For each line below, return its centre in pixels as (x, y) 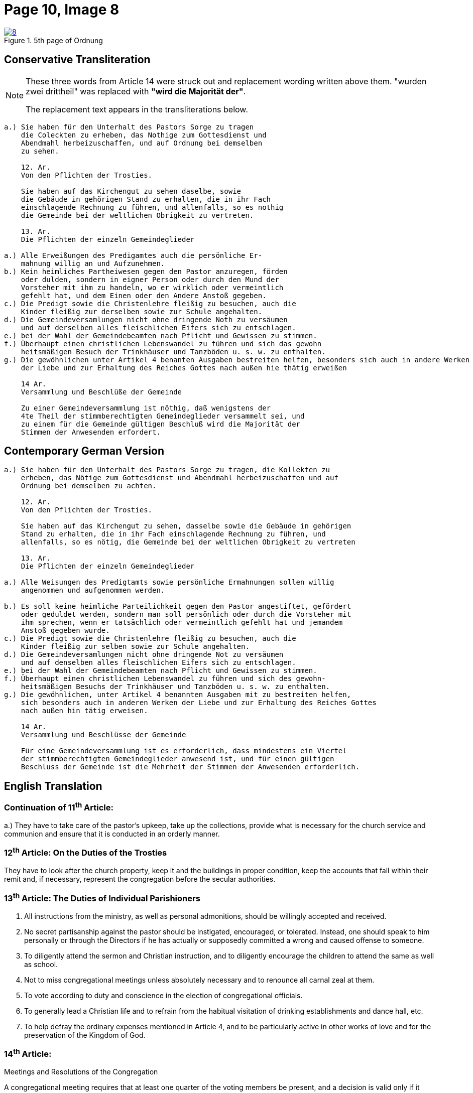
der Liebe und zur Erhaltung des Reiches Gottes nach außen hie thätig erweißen (184, 368)
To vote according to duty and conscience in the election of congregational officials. (163, 995)
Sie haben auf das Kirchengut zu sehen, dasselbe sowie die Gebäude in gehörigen (186, 526)
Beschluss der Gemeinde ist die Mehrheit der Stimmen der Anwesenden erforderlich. (190, 767)
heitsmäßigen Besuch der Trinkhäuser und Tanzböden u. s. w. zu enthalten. (173, 352)
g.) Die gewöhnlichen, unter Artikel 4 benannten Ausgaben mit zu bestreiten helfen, (178, 695)
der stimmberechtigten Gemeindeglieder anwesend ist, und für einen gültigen (178, 759)
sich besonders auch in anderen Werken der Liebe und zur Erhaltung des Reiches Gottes (199, 703)
